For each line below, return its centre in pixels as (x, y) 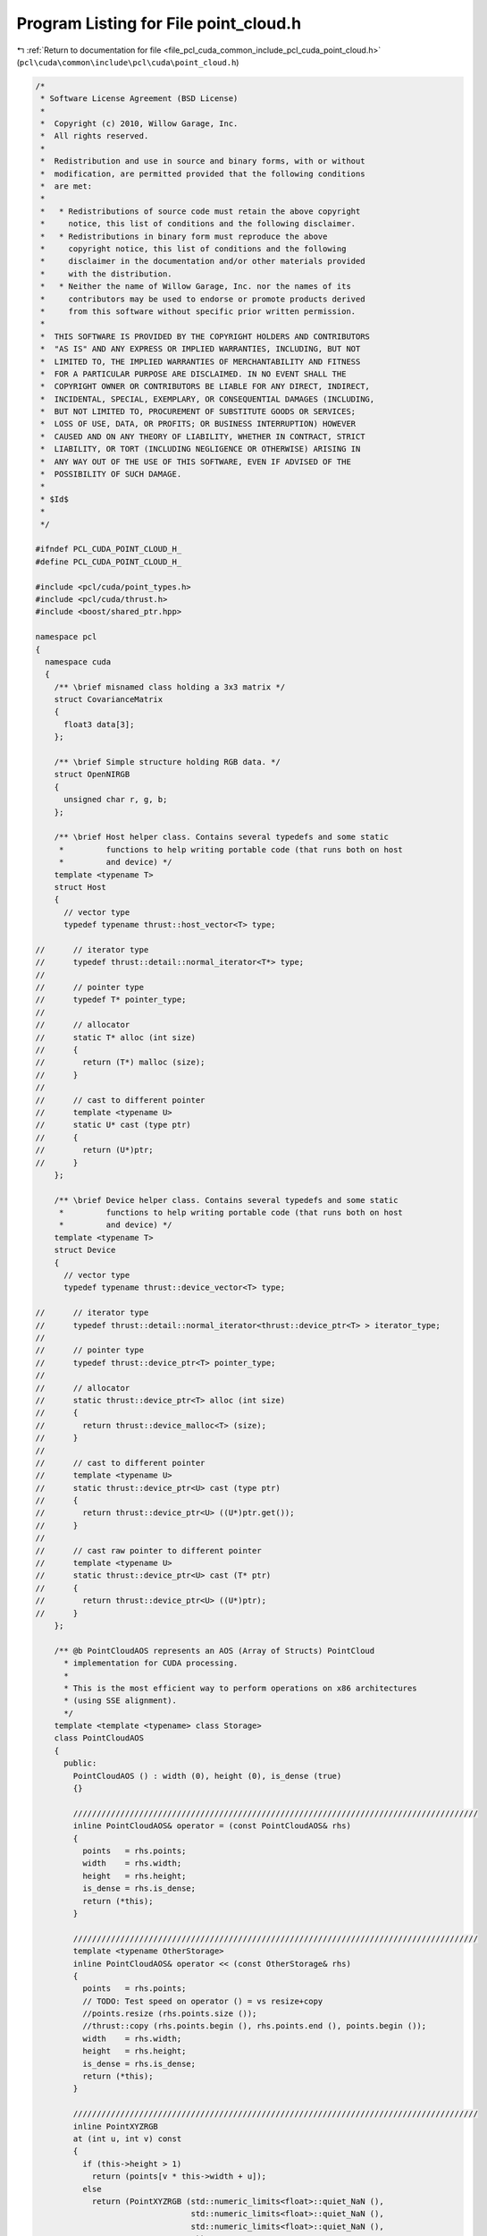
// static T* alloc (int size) (116, 1037)
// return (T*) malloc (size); (120, 1063)
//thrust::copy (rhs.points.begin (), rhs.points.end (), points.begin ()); (254, 2026)
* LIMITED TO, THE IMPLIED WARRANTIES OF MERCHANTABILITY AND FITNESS (201, 361)
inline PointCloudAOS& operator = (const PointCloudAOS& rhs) (212, 1826)
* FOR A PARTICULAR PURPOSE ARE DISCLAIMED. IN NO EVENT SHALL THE (193, 374)
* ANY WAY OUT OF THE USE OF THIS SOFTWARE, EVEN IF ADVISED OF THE (196, 462)
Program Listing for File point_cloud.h (159, 23)
